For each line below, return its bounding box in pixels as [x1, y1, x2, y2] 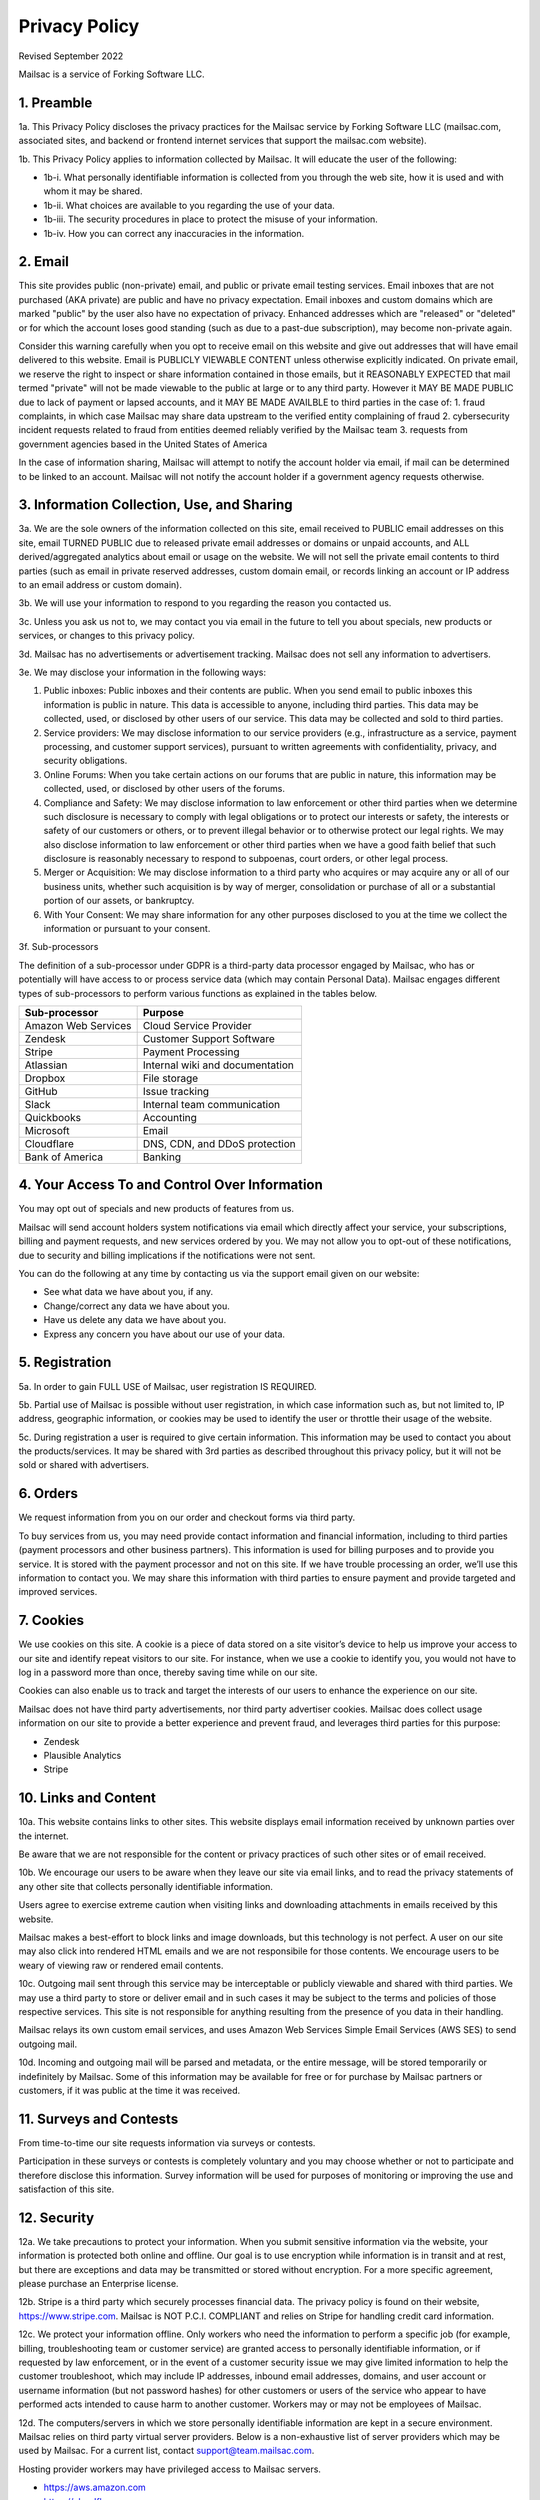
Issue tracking [142, 1084, 210, 1098]
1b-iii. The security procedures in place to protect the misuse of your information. [43, 213, 379, 225]
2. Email [18, 253, 70, 270]
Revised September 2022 [18, 50, 124, 62]
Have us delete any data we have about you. [43, 1314, 227, 1326]
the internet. [18, 1830, 69, 1842]
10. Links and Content [18, 1790, 157, 1807]
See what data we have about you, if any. [43, 1286, 214, 1298]
